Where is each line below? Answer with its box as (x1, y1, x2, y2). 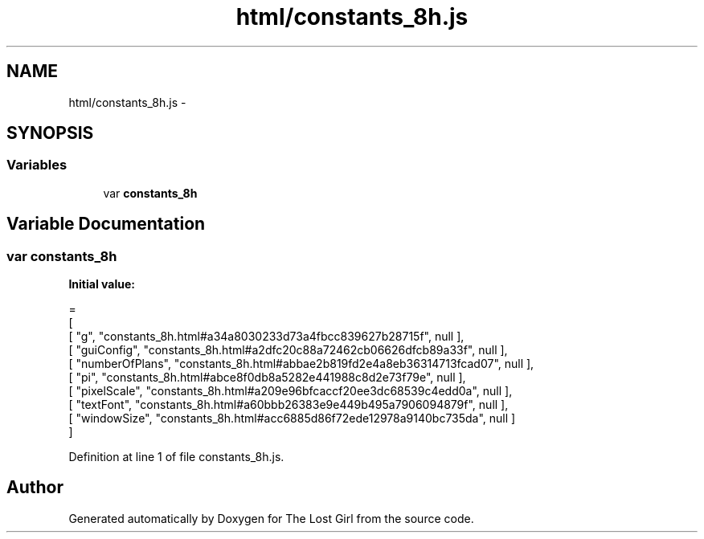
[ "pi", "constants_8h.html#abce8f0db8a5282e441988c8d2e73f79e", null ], (68, 370, 466, 385)
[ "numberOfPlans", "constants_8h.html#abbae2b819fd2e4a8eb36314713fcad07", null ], (68, 357, 534, 371)
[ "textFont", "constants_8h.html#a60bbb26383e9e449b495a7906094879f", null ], (68, 398, 509, 412)
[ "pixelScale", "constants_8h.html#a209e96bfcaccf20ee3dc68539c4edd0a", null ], (68, 384, 513, 398)
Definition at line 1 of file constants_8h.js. (68, 450, 284, 464)
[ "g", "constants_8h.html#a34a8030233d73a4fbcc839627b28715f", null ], (68, 329, 465, 344)
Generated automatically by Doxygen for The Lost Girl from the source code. (68, 511, 474, 525)
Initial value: (68, 277, 135, 292)
